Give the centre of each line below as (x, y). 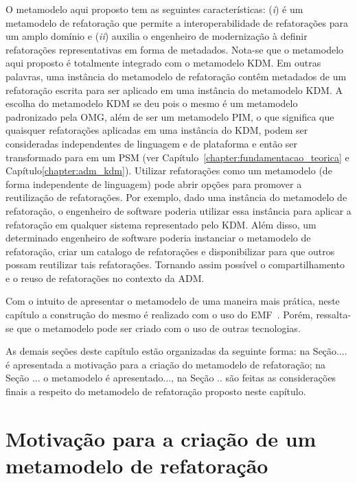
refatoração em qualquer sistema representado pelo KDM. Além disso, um (161, 224)
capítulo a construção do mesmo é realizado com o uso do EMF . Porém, (159, 315)
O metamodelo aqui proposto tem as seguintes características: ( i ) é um (154, 9)
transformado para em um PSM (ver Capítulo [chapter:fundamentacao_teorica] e (177, 157)
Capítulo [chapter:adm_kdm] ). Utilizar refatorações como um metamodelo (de (169, 170)
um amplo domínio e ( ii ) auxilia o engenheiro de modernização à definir (157, 36)
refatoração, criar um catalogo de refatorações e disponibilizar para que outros (170, 251)
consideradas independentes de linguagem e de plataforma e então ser (152, 143)
